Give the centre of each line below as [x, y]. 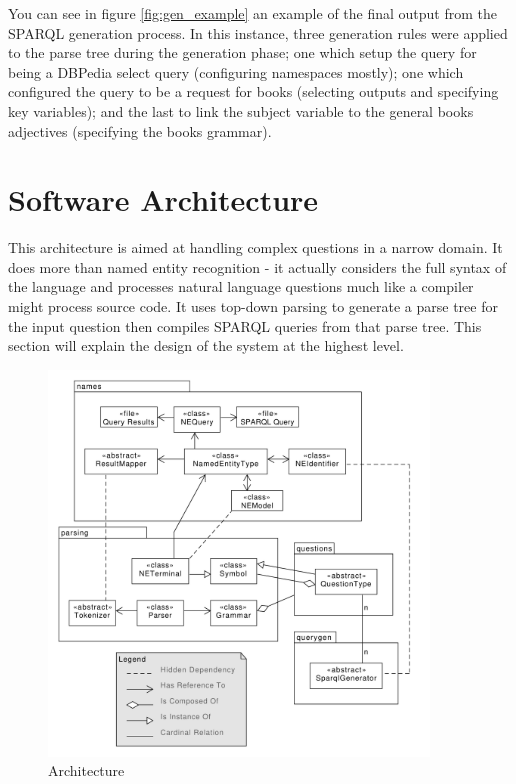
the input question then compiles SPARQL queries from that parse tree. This [245, 325]
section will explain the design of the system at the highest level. [206, 345]
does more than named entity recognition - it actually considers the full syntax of [257, 266]
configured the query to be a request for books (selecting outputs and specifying [253, 91]
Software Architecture [163, 199]
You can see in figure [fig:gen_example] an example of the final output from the [253, 13]
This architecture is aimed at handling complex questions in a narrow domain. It [255, 247]
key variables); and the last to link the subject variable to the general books [241, 110]
